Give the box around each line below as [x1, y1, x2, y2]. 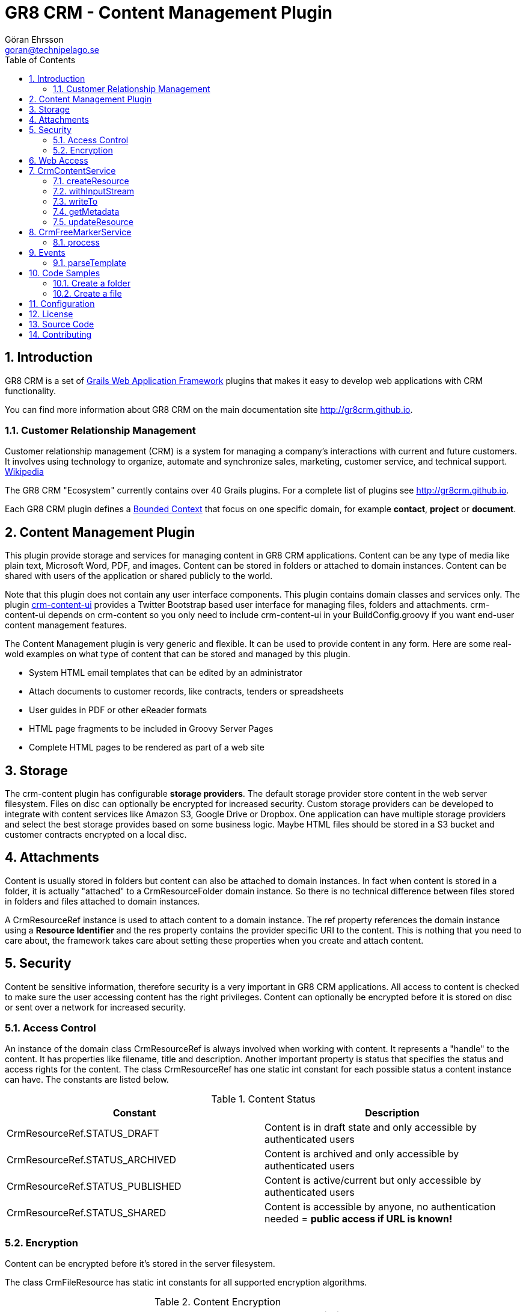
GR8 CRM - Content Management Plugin [5, 2, 332, 23]
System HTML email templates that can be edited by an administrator [29, 667, 303, 678]
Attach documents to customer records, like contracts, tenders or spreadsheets [29, 686, 344, 697]
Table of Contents [5, 54, 76, 65]
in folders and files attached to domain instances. [5, 896, 200, 906]
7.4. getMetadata [53, 206, 120, 217]
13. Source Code [29, 318, 94, 329]
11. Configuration [29, 298, 95, 309]
